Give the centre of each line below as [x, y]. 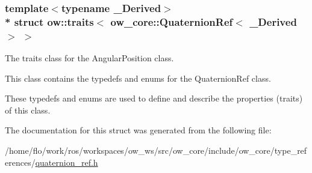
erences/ [20, 162]
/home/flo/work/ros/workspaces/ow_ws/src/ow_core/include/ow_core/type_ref [156, 150]
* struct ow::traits [49, 21]
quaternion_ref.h [67, 162]
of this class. [28, 110]
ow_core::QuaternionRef [172, 21]
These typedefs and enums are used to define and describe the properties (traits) [154, 98]
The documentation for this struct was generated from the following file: [138, 130]
